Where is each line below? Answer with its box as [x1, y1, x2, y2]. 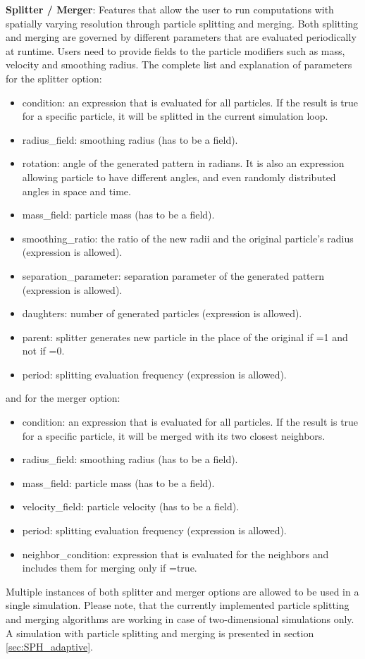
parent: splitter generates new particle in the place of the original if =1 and [22, 329, 348, 344]
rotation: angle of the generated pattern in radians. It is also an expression [22, 156, 345, 171]
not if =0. [22, 343, 65, 358]
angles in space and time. [22, 183, 131, 198]
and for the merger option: [6, 390, 120, 405]
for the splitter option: [6, 70, 102, 85]
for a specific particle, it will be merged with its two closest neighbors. [22, 428, 326, 443]
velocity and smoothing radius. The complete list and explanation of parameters [6, 57, 352, 72]
